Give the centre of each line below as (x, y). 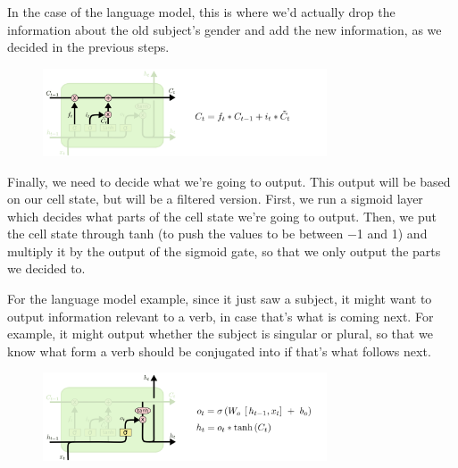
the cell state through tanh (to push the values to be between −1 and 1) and (217, 234)
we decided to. (46, 268)
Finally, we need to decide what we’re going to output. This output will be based (229, 181)
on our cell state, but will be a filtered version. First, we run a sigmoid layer (215, 199)
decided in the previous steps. (88, 47)
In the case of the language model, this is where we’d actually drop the (201, 12)
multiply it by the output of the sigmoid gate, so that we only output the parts (224, 251)
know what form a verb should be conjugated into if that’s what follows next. (219, 351)
